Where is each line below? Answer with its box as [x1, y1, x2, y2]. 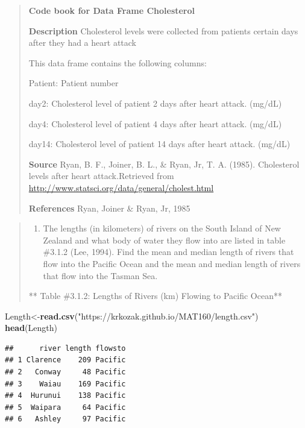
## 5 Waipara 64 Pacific [5, 403, 126, 412]
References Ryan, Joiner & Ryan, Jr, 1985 [28, 201, 190, 214]
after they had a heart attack [28, 36, 136, 49]
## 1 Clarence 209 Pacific [5, 356, 126, 365]
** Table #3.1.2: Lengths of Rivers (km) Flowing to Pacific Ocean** [28, 289, 282, 302]
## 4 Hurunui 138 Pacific [5, 391, 126, 400]
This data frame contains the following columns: [28, 56, 207, 69]
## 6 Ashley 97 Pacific [5, 415, 126, 424]
